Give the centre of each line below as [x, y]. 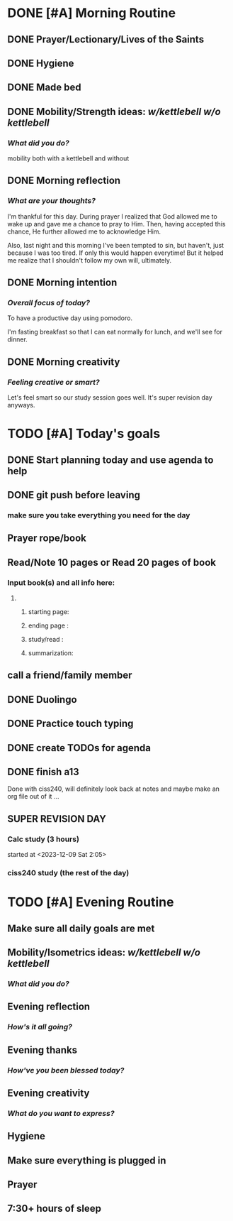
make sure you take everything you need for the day [99, 515]
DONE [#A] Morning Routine [91, 13]
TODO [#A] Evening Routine [91, 902]
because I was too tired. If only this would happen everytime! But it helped [116, 253]
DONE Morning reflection [64, 181]
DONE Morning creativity [64, 362]
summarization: [51, 653]
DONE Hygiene [41, 63]
